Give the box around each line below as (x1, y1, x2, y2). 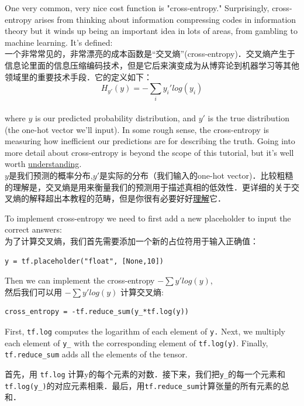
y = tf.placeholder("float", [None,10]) (5, 257, 164, 265)
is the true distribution (208, 112, 290, 124)
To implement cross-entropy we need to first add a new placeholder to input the (5, 211, 291, 224)
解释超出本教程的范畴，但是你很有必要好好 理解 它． (29, 192, 226, 204)
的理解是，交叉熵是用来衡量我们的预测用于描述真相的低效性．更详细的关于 (5, 180, 291, 193)
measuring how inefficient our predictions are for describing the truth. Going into (5, 135, 295, 147)
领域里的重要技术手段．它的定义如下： (5, 70, 152, 83)
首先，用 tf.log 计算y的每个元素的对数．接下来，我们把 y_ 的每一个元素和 (5, 367, 286, 380)
